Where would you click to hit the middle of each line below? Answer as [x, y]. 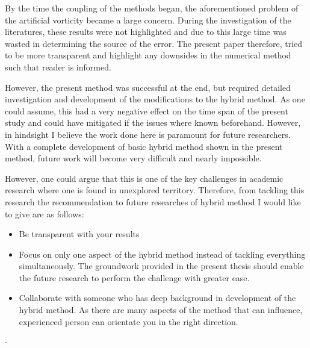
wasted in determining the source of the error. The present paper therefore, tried [154, 43]
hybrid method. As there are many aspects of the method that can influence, [161, 310]
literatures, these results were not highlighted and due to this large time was [146, 32]
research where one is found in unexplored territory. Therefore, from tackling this [155, 190]
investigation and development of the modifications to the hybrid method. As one [155, 99]
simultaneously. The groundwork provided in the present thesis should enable [161, 266]
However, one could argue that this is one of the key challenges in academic [144, 178]
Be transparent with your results [79, 234]
